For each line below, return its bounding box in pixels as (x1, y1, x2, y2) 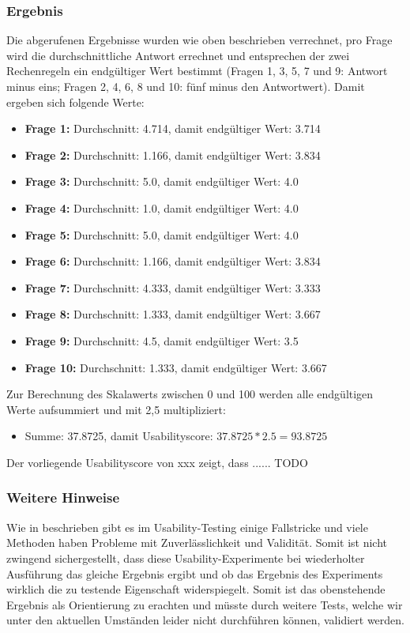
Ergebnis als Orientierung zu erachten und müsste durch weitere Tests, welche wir (6, 596, 403, 612)
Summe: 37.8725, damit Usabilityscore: (24, 428, 213, 444)
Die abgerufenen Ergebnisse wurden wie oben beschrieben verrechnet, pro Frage (6, 32, 393, 48)
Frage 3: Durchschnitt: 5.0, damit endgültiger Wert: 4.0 (24, 173, 299, 190)
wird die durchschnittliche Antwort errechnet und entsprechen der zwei (6, 47, 350, 63)
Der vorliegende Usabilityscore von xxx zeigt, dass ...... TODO (6, 454, 308, 470)
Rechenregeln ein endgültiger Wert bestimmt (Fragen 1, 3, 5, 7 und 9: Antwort (6, 62, 388, 79)
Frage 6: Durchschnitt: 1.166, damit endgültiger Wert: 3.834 (24, 253, 321, 269)
